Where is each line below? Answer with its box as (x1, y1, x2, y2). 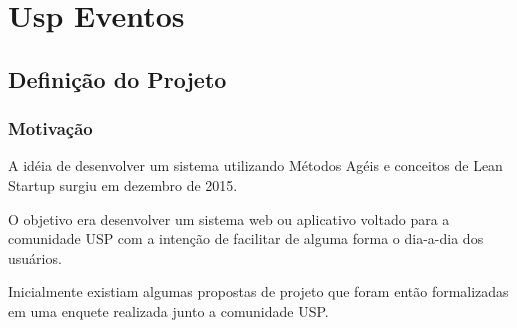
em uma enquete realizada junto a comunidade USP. (8, 300, 329, 321)
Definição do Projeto (8, 63, 227, 94)
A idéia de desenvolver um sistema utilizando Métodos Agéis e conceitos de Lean (8, 155, 503, 176)
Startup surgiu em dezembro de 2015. (8, 174, 238, 195)
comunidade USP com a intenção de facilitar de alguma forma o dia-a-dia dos (8, 228, 484, 249)
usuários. (8, 247, 62, 268)
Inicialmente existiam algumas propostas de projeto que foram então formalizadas (8, 281, 509, 302)
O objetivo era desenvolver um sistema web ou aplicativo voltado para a (8, 208, 450, 229)
